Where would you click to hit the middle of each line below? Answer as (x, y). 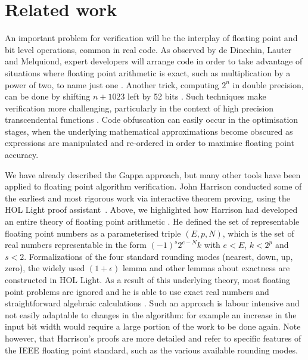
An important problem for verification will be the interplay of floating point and (151, 38)
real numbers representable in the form (76, 245)
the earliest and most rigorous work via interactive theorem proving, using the (147, 198)
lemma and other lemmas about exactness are (206, 268)
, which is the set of (258, 233)
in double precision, (268, 84)
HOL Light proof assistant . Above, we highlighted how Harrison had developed (151, 210)
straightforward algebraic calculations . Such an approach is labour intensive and (152, 303)
